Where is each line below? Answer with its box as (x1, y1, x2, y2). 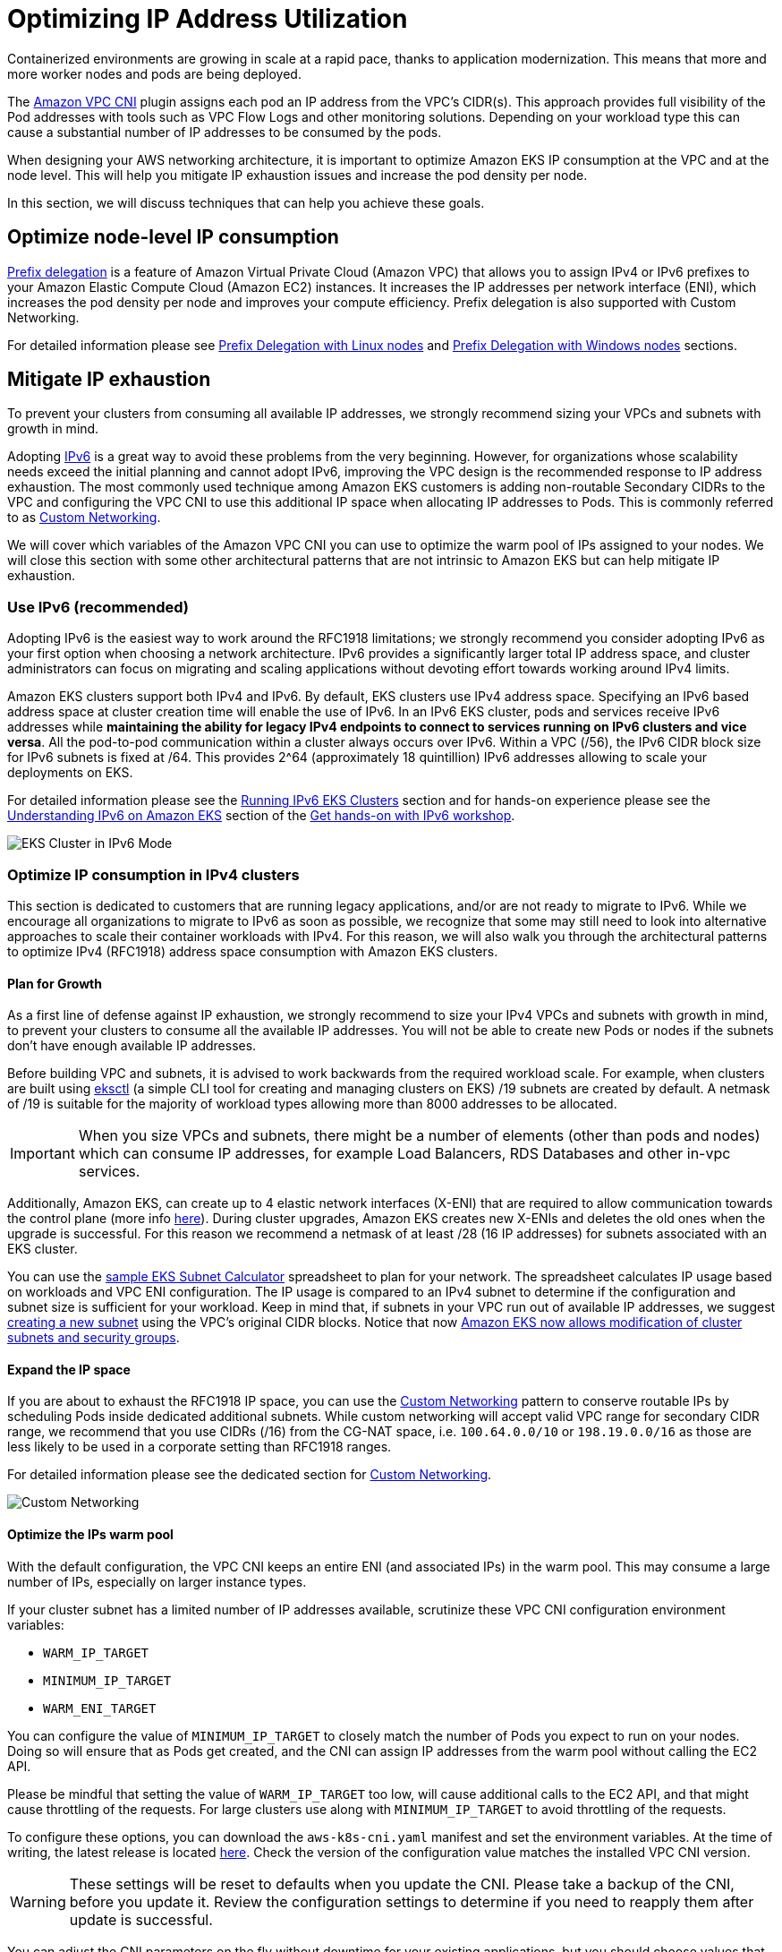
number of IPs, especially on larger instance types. (7, 1573, 307, 1589)
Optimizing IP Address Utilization (7, 4, 408, 34)
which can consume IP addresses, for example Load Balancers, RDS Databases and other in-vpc (78, 1144, 731, 1163)
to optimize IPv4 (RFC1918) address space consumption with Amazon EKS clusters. (7, 943, 498, 959)
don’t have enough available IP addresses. (7, 1038, 257, 1054)
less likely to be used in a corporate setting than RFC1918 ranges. (7, 1439, 392, 1455)
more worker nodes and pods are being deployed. (7, 65, 302, 81)
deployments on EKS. (7, 765, 133, 781)
